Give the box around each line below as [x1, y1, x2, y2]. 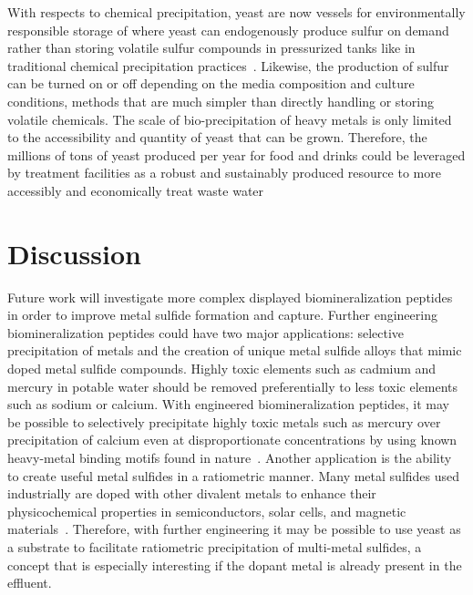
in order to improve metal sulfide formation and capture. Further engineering [7, 305, 437, 324]
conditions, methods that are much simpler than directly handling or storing [7, 91, 434, 110]
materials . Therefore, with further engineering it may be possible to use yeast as [7, 519, 461, 539]
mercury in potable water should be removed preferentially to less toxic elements [7, 376, 458, 395]
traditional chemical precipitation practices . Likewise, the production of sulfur [7, 56, 449, 75]
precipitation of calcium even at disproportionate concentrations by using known [7, 430, 458, 449]
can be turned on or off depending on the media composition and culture [7, 74, 415, 93]
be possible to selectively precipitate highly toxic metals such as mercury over [7, 412, 441, 431]
